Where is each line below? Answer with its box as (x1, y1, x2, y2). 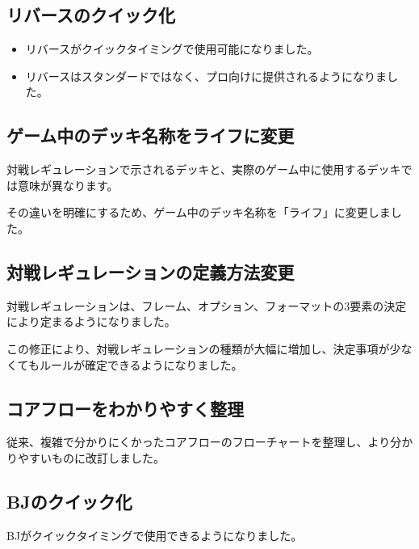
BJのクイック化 (6, 488, 132, 513)
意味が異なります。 (17, 176, 119, 193)
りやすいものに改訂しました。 (6, 449, 165, 466)
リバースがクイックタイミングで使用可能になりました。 (25, 40, 319, 57)
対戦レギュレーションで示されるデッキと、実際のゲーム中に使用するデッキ (6, 161, 401, 178)
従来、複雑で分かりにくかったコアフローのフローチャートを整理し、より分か (6, 433, 413, 450)
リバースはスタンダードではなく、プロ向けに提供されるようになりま (25, 67, 388, 84)
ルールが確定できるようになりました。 (39, 356, 243, 373)
